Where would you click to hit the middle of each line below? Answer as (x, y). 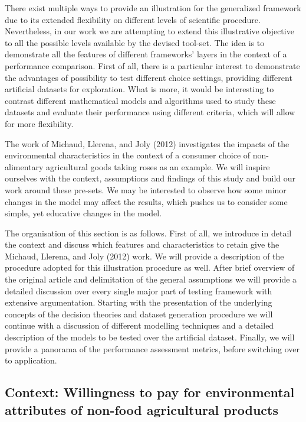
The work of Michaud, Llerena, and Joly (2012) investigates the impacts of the (147, 143)
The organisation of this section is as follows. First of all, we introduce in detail (148, 233)
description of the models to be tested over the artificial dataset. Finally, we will (150, 337)
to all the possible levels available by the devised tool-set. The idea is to (135, 42)
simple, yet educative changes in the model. (83, 213)
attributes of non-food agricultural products (142, 409)
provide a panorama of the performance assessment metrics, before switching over (152, 348)
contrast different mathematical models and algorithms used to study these (140, 100)
